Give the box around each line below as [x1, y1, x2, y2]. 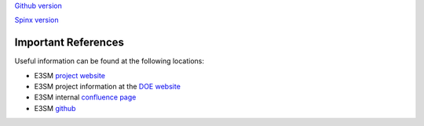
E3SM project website [34, 70, 106, 80]
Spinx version [14, 16, 59, 25]
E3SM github [34, 103, 76, 113]
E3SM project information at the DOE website [34, 82, 181, 92]
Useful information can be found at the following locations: [14, 56, 204, 66]
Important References [14, 36, 125, 49]
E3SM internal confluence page [34, 92, 137, 102]
